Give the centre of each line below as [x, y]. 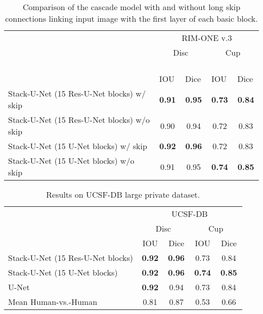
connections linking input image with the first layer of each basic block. [131, 18]
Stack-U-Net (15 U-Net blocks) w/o [71, 161]
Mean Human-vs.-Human [53, 302]
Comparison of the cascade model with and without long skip [131, 7]
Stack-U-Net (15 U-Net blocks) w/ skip [78, 146]
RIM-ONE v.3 [207, 38]
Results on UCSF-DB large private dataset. [123, 194]
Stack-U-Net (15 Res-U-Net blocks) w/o [79, 120]
